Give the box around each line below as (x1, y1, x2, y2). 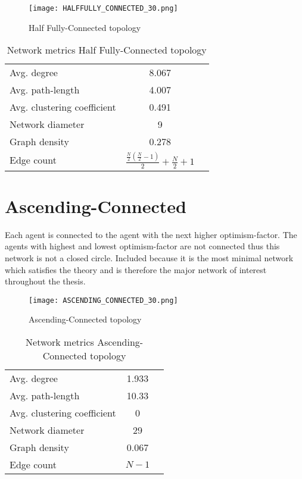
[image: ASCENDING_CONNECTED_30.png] (29, 296, 178, 305)
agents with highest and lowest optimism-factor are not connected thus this (5, 240, 280, 252)
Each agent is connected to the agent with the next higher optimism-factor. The (5, 228, 297, 240)
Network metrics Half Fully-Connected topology (7, 43, 207, 57)
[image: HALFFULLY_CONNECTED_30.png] (29, 4, 178, 12)
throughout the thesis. (5, 275, 86, 287)
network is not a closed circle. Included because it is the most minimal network (5, 252, 294, 264)
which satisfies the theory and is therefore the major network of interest (5, 263, 267, 275)
